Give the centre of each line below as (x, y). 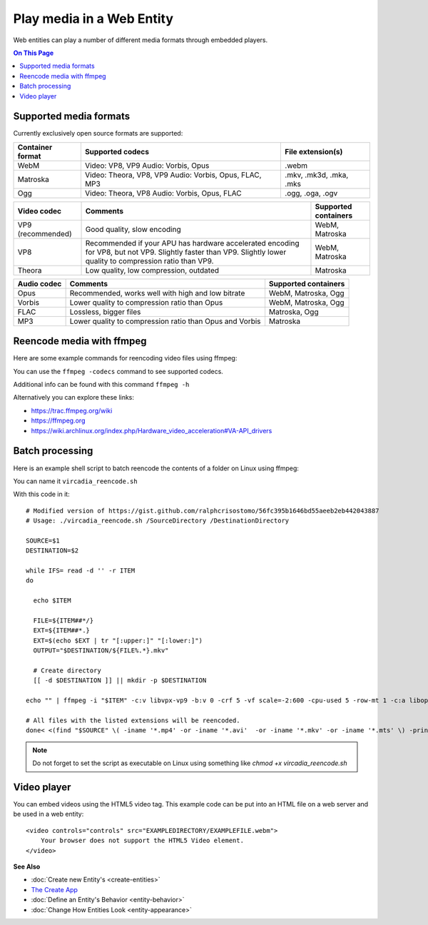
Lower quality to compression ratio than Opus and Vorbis (165, 321)
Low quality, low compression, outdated (152, 270)
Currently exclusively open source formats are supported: (98, 133)
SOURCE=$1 (43, 540)
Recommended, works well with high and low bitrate (157, 293)
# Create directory (67, 670)
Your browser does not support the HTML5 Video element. (142, 841)
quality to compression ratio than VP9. (149, 261)
